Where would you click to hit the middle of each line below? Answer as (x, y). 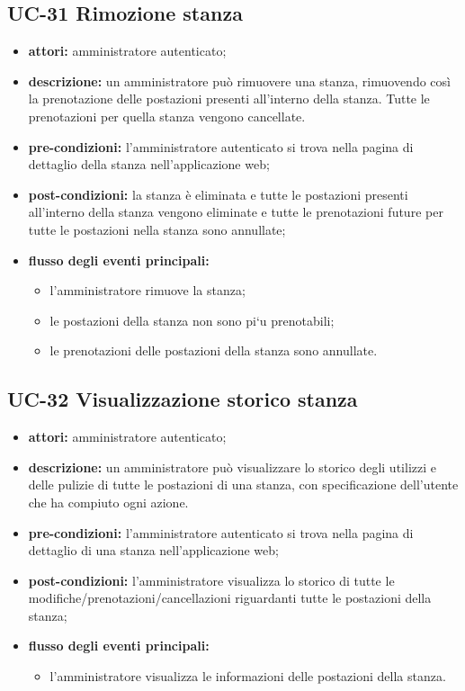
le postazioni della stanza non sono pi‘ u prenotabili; (192, 320)
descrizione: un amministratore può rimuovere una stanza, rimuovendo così (239, 81)
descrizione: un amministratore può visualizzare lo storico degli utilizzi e (232, 467)
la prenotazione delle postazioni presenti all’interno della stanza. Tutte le (229, 99)
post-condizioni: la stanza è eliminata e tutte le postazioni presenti (218, 194)
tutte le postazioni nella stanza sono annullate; (157, 229)
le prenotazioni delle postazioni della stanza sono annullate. (214, 350)
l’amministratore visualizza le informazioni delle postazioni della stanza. (248, 676)
